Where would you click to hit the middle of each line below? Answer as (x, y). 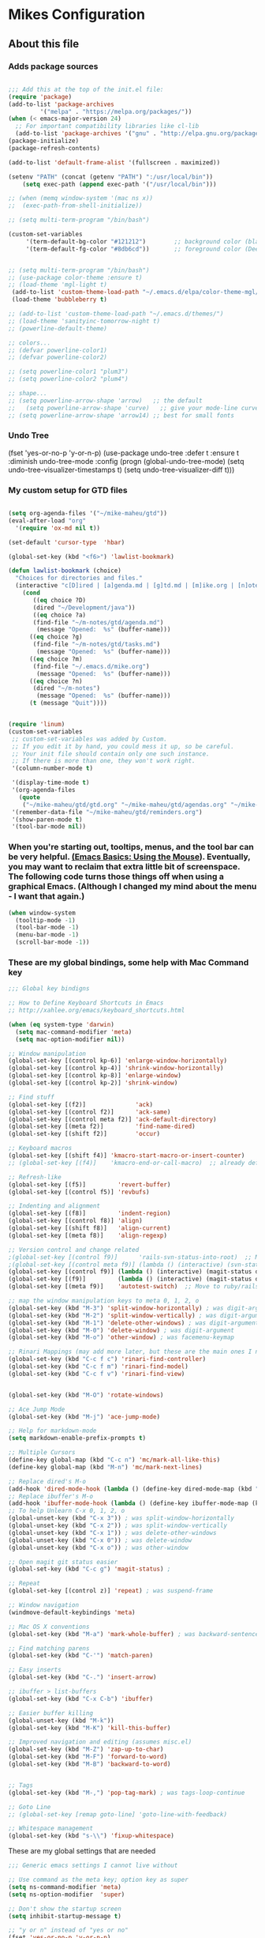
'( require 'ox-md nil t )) (58, 528)
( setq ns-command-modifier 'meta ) (65, 1887)
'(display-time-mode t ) (50, 783)
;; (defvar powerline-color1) (58, 350)
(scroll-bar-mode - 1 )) (52, 942)
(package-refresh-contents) (54, 148)
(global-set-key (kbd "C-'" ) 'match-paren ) (81, 1656)
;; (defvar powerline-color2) (58, 357)
